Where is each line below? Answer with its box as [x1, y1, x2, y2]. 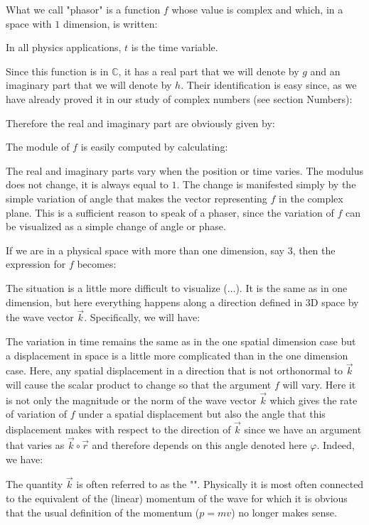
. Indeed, [316, 437, 355, 452]
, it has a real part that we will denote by [118, 63, 299, 78]
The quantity [6, 477, 63, 492]
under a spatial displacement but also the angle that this [78, 406, 326, 421]
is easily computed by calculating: [80, 139, 228, 154]
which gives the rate [269, 392, 358, 407]
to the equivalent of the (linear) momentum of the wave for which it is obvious [6, 490, 348, 505]
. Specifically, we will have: [84, 310, 200, 325]
